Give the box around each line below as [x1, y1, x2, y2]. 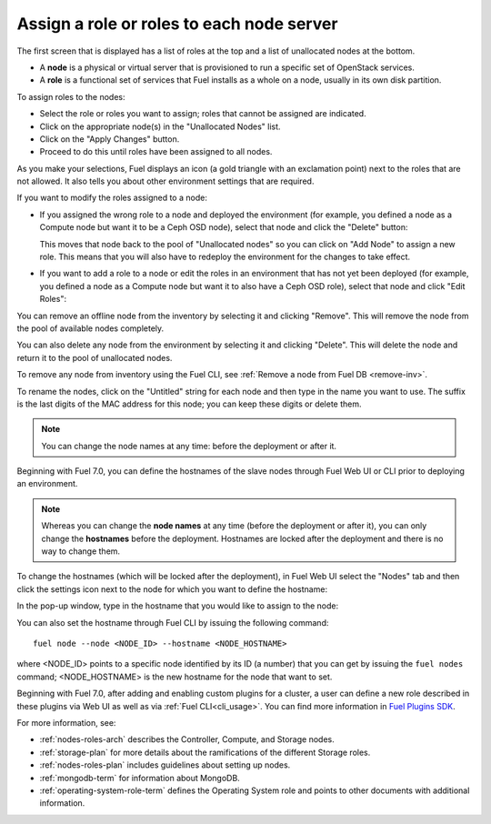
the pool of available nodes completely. [16, 323, 165, 334]
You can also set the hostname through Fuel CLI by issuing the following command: [16, 617, 329, 628]
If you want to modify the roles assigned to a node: [16, 192, 208, 204]
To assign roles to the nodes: [16, 91, 125, 102]
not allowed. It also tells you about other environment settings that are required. [16, 176, 315, 186]
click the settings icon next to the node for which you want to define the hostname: [16, 583, 327, 595]
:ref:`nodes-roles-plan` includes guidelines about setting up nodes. [39, 759, 291, 770]
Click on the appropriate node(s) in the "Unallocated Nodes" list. [39, 121, 281, 132]
